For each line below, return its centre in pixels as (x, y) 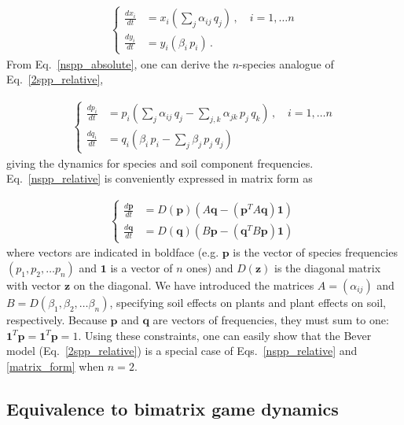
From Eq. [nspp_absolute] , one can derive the (118, 63)
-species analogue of (286, 63)
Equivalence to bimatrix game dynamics (173, 408)
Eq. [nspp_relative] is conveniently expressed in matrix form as (160, 178)
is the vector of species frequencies (315, 252)
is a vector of (141, 268)
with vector (34, 285)
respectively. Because (57, 320)
